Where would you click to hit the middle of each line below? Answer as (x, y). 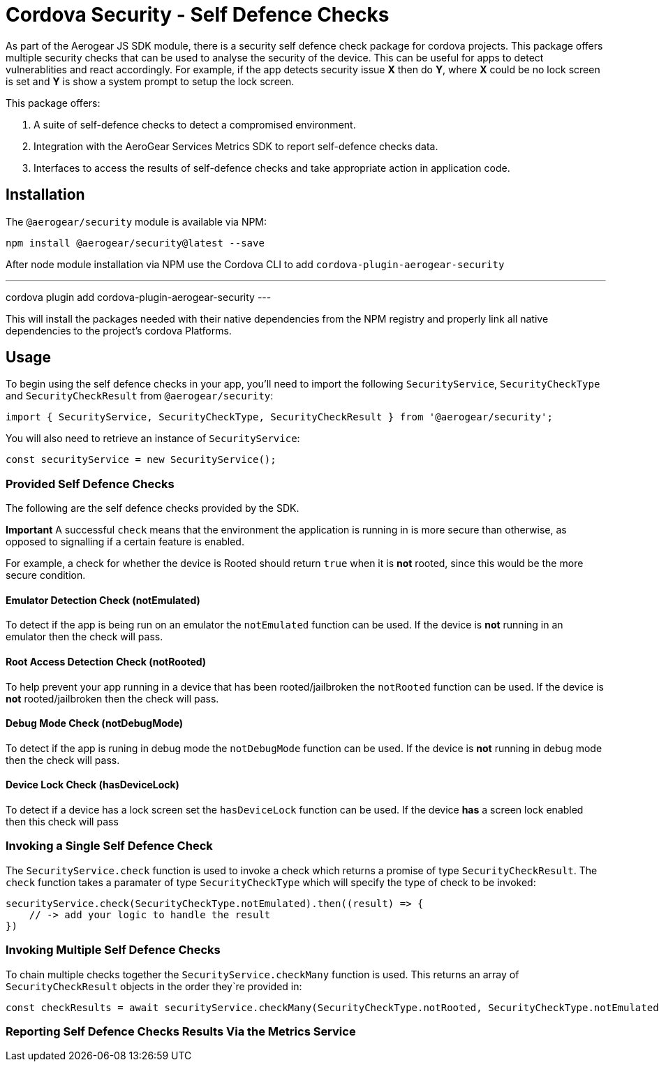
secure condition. (46, 575)
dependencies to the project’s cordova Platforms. (119, 330)
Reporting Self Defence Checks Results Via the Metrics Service (181, 1031)
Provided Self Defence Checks (90, 484)
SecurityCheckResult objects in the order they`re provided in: (154, 986)
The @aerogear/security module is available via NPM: (136, 221)
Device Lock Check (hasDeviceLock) (92, 785)
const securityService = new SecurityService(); (141, 460)
